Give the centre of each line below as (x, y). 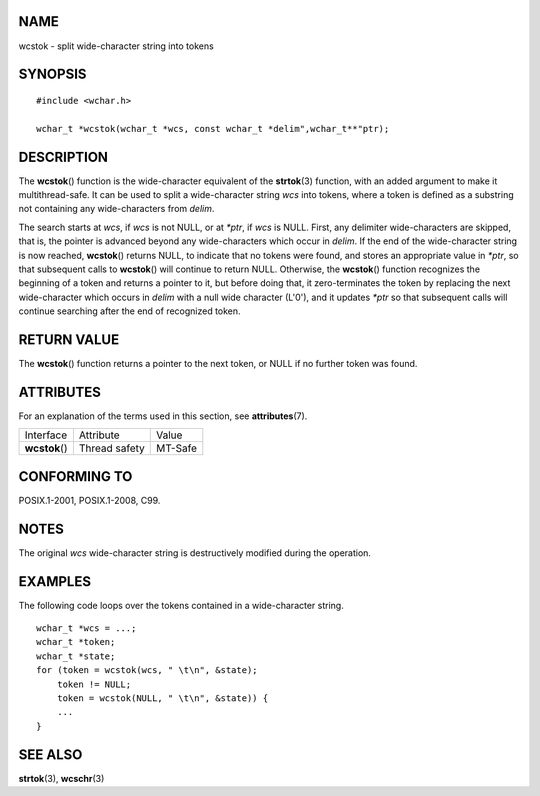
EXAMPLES (55, 581)
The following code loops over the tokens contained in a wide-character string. (181, 605)
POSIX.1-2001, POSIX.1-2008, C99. (89, 500)
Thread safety (111, 448)
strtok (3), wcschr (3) (61, 778)
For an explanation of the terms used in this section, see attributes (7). (163, 416)
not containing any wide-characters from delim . (116, 209)
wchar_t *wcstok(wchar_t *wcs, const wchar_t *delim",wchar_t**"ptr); (213, 128)
